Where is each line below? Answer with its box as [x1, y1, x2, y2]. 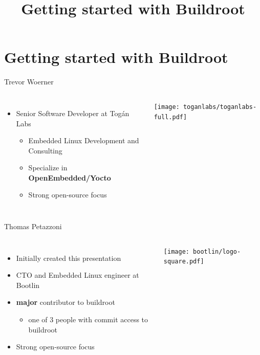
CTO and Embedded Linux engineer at [16, 270, 139, 280]
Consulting [28, 145, 62, 156]
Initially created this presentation [16, 252, 121, 263]
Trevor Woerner [4, 76, 54, 87]
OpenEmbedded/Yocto [28, 172, 111, 183]
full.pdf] [154, 113, 187, 121]
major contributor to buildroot [16, 297, 115, 307]
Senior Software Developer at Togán [16, 107, 129, 118]
